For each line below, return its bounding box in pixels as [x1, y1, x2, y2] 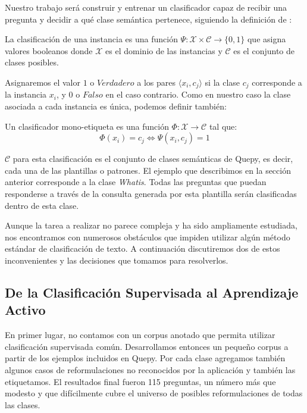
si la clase [205, 76, 240, 88]
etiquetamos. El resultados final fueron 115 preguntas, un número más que [5, 375, 276, 387]
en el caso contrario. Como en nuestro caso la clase [105, 88, 291, 101]
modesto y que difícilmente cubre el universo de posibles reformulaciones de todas [5, 387, 303, 399]
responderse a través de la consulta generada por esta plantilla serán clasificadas [5, 187, 297, 199]
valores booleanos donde [5, 44, 93, 57]
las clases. [5, 398, 40, 411]
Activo [5, 301, 46, 319]
